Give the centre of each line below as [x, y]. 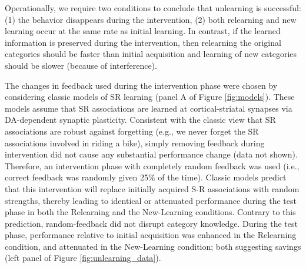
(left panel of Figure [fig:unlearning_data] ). [83, 258]
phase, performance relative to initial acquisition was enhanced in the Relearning [151, 235]
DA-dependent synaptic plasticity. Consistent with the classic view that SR [140, 120]
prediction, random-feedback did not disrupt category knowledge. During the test [151, 223]
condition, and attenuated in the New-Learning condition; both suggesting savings [153, 246]
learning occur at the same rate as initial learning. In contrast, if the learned [143, 31]
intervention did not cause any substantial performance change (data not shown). [151, 154]
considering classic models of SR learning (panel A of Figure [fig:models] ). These [150, 97]
